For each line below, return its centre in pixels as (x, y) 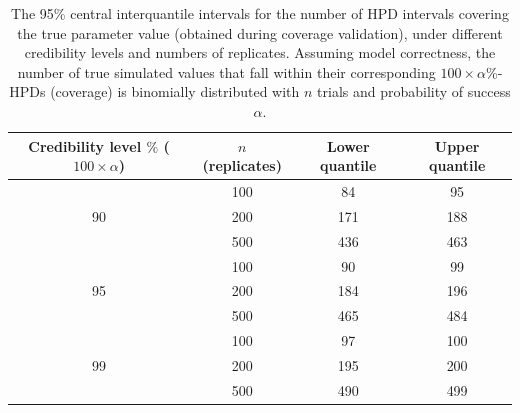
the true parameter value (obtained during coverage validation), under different (260, 32)
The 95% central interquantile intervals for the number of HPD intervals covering (260, 13)
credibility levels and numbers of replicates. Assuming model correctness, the (260, 52)
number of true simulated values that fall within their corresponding (226, 71)
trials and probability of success (414, 91)
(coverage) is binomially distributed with (175, 91)
